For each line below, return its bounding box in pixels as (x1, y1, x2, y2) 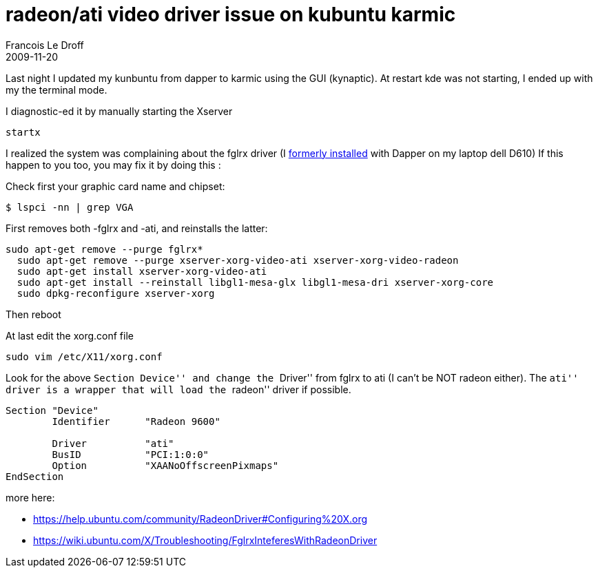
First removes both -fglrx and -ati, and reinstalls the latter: (6, 222, 268, 234)
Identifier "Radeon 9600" (52, 415, 220, 427)
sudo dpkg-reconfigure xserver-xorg (17, 287, 215, 299)
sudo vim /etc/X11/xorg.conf (6, 351, 163, 362)
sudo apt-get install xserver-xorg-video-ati (17, 265, 267, 277)
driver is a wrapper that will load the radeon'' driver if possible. (6, 383, 351, 395)
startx (6, 126, 41, 138)
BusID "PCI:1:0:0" (52, 448, 209, 460)
